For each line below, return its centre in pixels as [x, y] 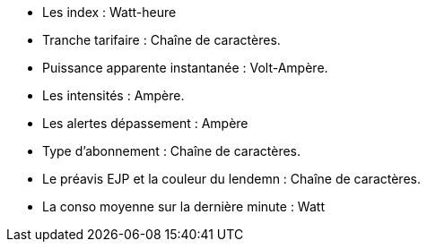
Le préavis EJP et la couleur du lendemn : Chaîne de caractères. [231, 179]
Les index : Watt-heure [109, 12]
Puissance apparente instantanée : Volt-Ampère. [185, 68]
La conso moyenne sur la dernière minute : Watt [183, 206]
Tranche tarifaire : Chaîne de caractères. [161, 40]
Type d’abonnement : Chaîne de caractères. [172, 151]
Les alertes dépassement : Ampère [145, 123]
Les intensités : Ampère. [113, 95]
